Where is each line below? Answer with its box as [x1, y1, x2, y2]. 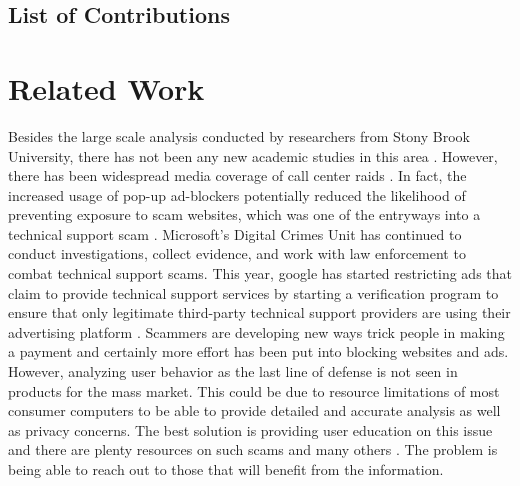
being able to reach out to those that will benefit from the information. [8, 459, 444, 479]
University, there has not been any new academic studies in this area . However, [8, 145, 498, 166]
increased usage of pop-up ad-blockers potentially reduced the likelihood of [8, 184, 466, 205]
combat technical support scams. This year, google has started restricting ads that [8, 263, 512, 284]
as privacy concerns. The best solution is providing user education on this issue [8, 419, 493, 440]
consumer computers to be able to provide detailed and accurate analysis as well [8, 400, 501, 421]
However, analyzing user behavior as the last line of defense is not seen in [8, 361, 458, 382]
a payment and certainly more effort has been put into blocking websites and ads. [8, 341, 509, 362]
